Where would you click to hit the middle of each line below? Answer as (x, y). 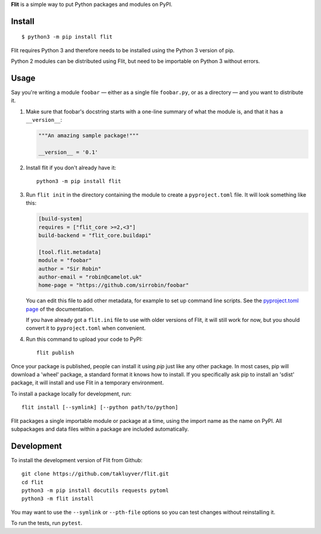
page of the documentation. (60, 309)
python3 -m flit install (58, 499)
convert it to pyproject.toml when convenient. (86, 328)
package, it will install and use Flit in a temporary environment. (87, 383)
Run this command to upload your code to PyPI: (84, 339)
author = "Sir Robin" (70, 268)
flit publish (55, 353)
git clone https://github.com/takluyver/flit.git (95, 474)
